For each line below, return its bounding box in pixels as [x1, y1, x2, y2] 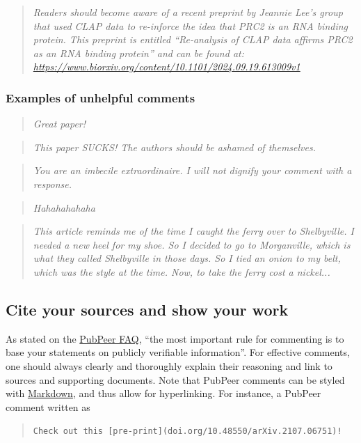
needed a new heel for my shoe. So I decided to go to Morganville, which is [33, 237, 351, 251]
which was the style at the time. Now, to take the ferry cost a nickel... [33, 264, 330, 279]
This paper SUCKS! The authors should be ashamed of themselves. [33, 139, 316, 154]
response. [33, 176, 72, 191]
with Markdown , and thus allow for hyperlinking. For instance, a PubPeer [6, 386, 321, 401]
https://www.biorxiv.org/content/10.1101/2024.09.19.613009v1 [33, 59, 300, 74]
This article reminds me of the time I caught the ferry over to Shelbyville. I [33, 224, 354, 238]
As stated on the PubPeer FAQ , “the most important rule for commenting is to [6, 331, 344, 345]
